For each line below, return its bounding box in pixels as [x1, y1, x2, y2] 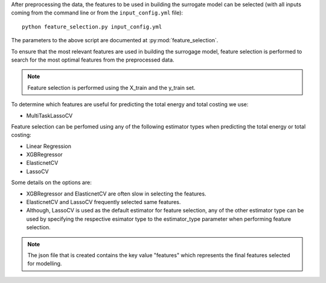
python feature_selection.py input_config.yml [22, 23, 162, 30]
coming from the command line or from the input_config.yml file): [11, 9, 184, 16]
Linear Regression [26, 142, 72, 150]
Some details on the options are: [11, 179, 92, 186]
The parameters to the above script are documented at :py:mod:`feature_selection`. [11, 37, 219, 44]
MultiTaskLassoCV [26, 112, 73, 119]
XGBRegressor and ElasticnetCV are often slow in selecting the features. [26, 190, 206, 197]
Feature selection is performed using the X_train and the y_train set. [27, 84, 196, 91]
